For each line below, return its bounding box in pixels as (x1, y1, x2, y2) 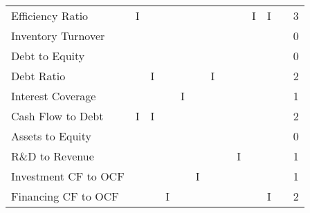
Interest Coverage (11, 88, 96, 104)
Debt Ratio (11, 68, 66, 84)
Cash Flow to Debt (11, 108, 104, 124)
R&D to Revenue (11, 148, 94, 164)
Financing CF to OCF (11, 188, 119, 204)
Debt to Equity (11, 48, 85, 64)
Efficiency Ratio (11, 8, 89, 24)
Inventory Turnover (11, 28, 105, 44)
